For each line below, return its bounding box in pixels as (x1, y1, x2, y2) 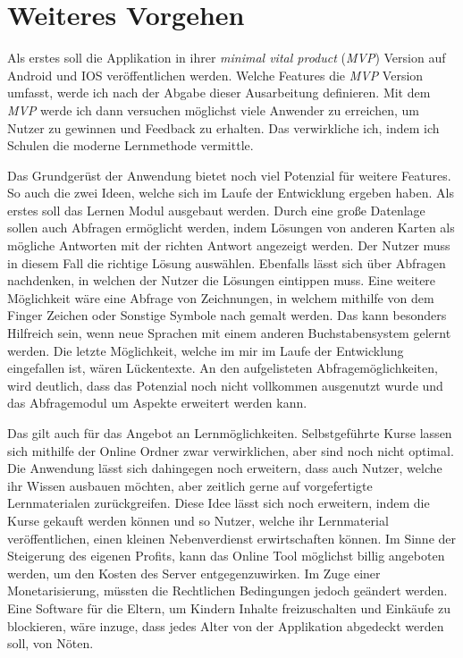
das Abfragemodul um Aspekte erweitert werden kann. (7, 393, 307, 412)
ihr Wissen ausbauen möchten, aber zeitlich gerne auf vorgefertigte (7, 476, 373, 494)
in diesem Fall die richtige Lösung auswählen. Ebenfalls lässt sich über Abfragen (7, 253, 446, 272)
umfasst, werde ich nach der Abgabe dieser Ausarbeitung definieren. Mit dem (7, 83, 431, 102)
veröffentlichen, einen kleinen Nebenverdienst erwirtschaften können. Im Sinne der (7, 528, 457, 547)
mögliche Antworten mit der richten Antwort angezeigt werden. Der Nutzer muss (7, 236, 450, 255)
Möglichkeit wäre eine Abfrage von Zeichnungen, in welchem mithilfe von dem (7, 288, 434, 307)
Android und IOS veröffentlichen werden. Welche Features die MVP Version (7, 65, 424, 84)
